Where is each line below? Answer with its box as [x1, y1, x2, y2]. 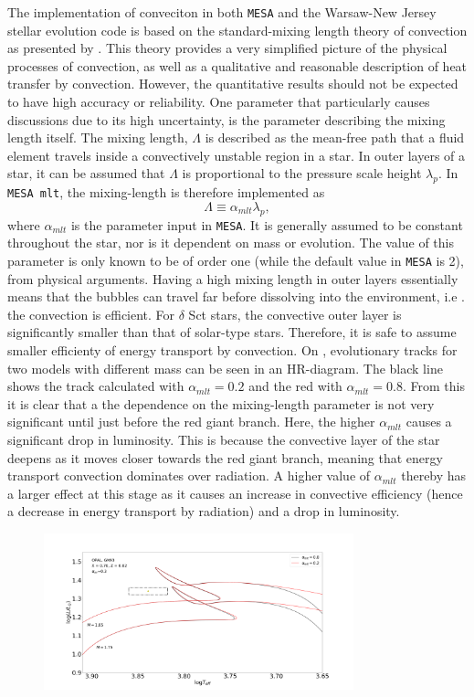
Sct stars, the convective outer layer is [188, 304, 402, 323]
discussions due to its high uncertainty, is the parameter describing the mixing [7, 110, 446, 129]
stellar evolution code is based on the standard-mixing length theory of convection [7, 20, 468, 39]
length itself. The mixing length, [7, 128, 188, 147]
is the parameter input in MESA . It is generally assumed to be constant [70, 215, 463, 234]
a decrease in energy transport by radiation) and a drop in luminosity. [7, 502, 400, 521]
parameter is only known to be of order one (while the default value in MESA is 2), [7, 250, 464, 269]
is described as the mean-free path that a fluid [205, 128, 465, 147]
